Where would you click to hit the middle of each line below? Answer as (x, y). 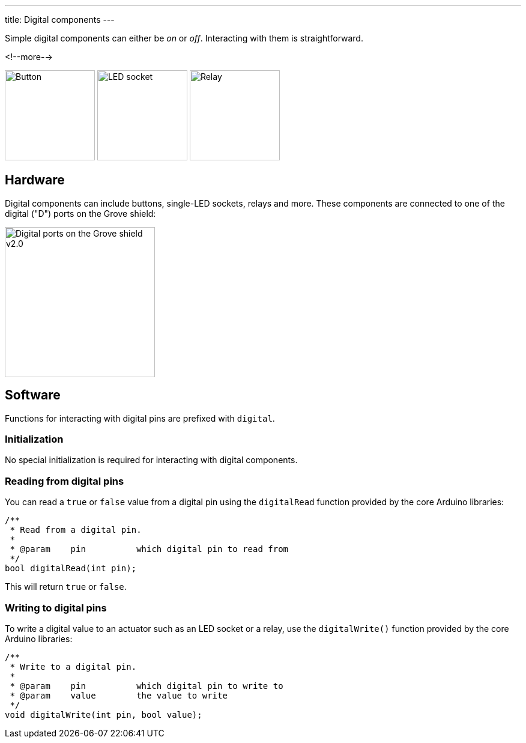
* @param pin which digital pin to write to (147, 686)
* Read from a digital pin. (76, 530)
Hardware (35, 180)
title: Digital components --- (60, 20)
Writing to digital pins (56, 608)
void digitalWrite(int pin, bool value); (104, 714)
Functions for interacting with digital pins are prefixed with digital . (140, 418)
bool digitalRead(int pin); (71, 569)
